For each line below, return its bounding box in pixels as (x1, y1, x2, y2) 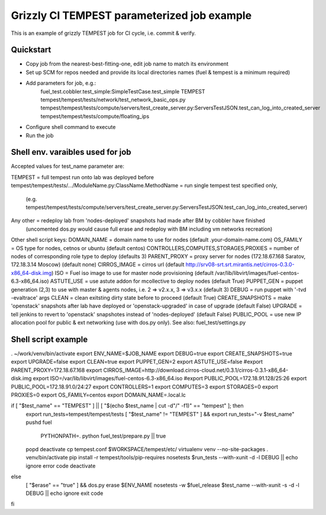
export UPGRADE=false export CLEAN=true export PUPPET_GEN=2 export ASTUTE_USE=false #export (11, 358, 263, 365)
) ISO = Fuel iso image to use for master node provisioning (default (51, 269, 214, 276)
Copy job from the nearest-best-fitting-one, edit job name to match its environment (25, 60, 229, 67)
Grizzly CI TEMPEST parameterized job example (11, 9, 252, 22)
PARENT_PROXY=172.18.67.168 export (11, 367, 102, 374)
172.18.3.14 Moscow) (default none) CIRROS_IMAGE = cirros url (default (11, 261, 185, 268)
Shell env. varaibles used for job (11, 147, 131, 157)
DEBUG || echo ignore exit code (25, 490, 104, 497)
